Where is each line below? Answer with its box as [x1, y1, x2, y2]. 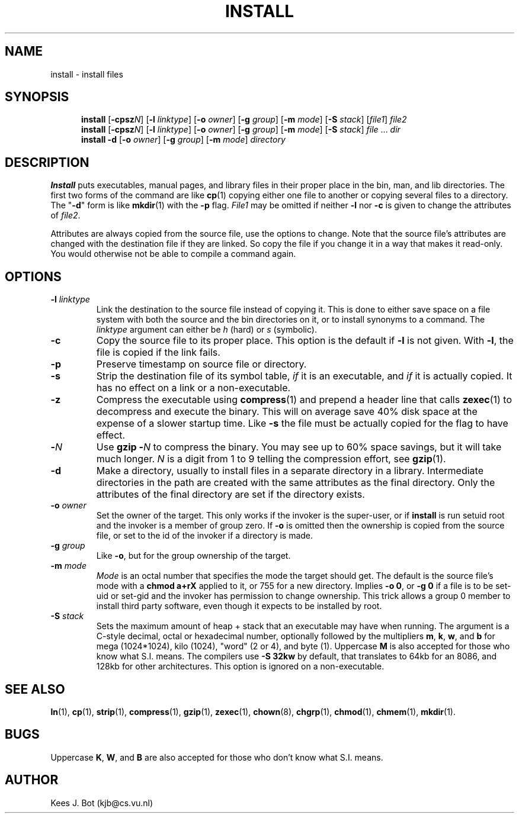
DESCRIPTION [5, 154, 89, 170]
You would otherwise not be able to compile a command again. [50, 249, 296, 259]
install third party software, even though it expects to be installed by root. [96, 601, 382, 611]
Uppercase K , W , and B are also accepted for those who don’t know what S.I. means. [50, 752, 383, 762]
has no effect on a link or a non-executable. [96, 382, 291, 394]
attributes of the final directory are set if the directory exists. [96, 488, 365, 501]
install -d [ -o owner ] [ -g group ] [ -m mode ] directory [81, 134, 286, 145]
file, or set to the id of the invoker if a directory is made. [96, 530, 313, 541]
